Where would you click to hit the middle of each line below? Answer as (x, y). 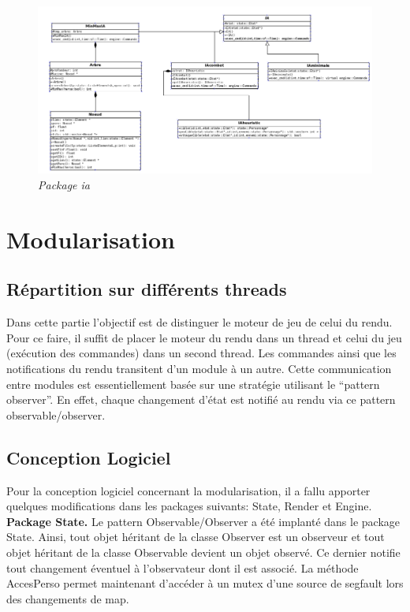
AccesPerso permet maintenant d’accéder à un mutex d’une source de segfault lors (205, 583)
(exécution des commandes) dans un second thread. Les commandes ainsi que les (201, 353)
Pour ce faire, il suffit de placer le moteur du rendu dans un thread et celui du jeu (204, 337)
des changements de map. (68, 598)
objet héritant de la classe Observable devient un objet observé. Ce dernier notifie (203, 552)
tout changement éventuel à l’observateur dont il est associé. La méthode (183, 567)
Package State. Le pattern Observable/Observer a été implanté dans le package (203, 521)
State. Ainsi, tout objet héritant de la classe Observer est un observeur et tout (196, 537)
